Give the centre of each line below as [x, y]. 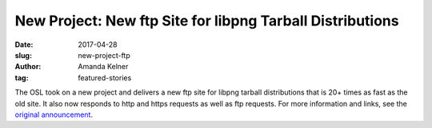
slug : [23, 55]
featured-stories [105, 78]
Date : [24, 45]
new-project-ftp [104, 55]
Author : [28, 67]
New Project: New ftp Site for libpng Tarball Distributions [207, 21]
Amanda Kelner [103, 67]
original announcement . [54, 114]
